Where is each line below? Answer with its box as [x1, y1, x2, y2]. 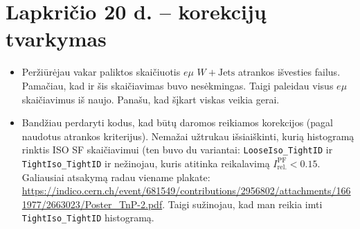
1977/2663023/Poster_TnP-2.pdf [21, 196, 163, 211]
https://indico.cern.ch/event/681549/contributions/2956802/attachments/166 [21, 183, 351, 198]
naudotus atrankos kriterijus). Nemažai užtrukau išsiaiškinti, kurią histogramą [21, 128, 354, 143]
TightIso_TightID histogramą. [21, 210, 154, 225]
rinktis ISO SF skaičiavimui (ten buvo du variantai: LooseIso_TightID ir [21, 142, 333, 157]
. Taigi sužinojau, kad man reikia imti [162, 196, 323, 211]
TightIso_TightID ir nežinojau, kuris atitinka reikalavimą [21, 155, 270, 170]
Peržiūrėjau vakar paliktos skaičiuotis [21, 65, 181, 79]
